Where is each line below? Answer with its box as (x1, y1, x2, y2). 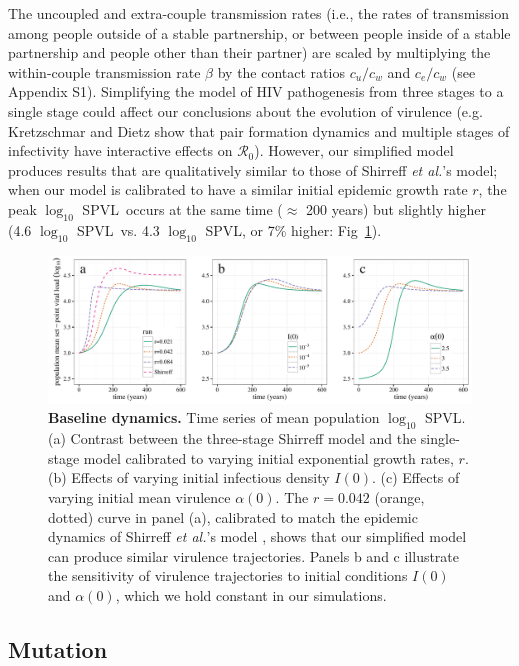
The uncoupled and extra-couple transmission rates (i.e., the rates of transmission (8, 3, 509, 23)
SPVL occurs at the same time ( (82, 198, 283, 219)
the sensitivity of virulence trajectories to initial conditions (48, 565, 408, 586)
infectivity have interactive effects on (8, 140, 233, 161)
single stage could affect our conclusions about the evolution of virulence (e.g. (8, 100, 483, 121)
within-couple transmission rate (8, 61, 201, 82)
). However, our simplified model (254, 140, 454, 161)
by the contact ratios (217, 61, 345, 82)
